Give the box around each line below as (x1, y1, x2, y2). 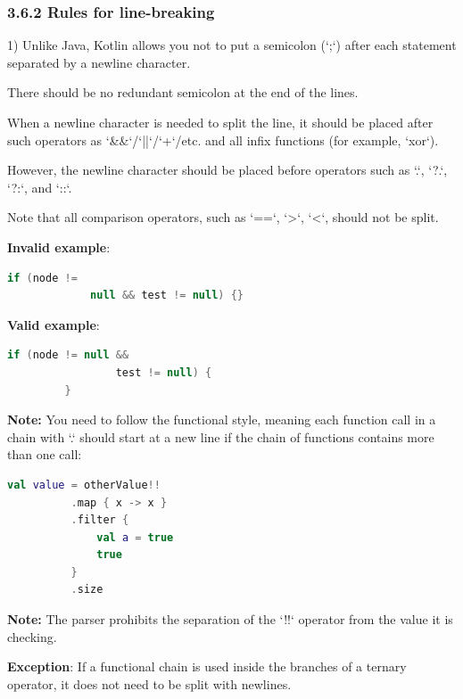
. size (70, 583, 103, 596)
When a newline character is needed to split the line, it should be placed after (7, 113, 434, 131)
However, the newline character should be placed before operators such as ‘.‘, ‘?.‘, (7, 160, 448, 179)
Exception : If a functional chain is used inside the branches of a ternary (7, 657, 407, 676)
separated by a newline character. (7, 53, 191, 71)
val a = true (96, 530, 174, 544)
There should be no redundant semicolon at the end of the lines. (7, 83, 359, 102)
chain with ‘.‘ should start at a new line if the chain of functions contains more (7, 427, 434, 446)
